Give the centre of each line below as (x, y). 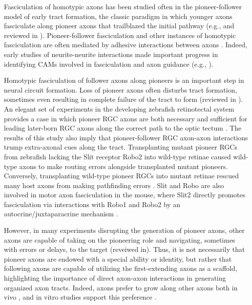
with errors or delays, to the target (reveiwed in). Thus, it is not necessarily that (125, 249)
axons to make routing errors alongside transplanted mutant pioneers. (124, 166)
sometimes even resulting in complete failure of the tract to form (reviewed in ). (124, 99)
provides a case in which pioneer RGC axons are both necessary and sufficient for (126, 118)
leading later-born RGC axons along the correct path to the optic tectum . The (123, 128)
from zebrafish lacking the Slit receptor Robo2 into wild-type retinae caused (117, 156)
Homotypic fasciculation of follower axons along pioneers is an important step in (124, 80)
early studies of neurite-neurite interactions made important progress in (111, 54)
